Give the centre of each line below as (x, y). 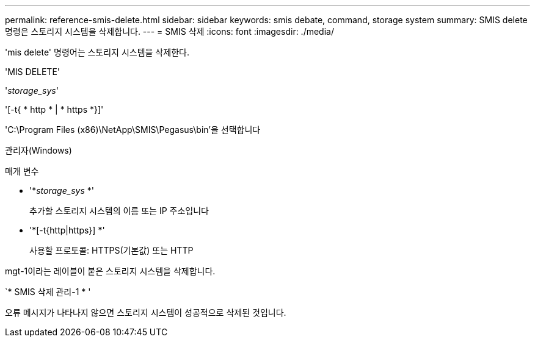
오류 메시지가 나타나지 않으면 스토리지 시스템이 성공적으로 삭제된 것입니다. (146, 312)
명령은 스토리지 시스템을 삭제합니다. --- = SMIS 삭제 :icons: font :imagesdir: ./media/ (169, 31)
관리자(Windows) (38, 150)
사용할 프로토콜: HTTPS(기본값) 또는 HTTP (111, 250)
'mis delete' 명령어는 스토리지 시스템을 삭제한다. (97, 52)
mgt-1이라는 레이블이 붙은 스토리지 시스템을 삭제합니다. (110, 271)
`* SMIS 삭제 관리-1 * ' (48, 292)
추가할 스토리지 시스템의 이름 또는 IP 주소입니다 (119, 211)
